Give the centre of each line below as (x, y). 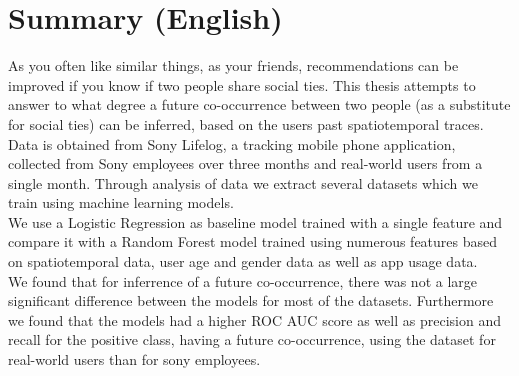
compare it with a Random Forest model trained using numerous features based (253, 241)
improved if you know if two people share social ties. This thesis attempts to (242, 84)
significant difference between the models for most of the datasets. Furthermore (251, 300)
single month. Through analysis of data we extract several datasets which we (243, 182)
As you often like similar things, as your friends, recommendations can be (233, 65)
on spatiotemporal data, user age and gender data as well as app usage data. (243, 261)
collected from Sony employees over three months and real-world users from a (245, 163)
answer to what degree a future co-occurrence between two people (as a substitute (259, 104)
